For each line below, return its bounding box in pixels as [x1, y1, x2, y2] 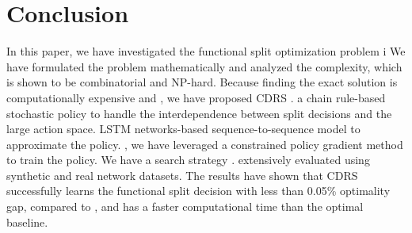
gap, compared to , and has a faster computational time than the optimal [6, 198, 364, 215]
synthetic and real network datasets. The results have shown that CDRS [6, 166, 358, 183]
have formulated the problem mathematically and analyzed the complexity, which [6, 58, 402, 74]
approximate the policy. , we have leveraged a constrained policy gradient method [6, 136, 403, 152]
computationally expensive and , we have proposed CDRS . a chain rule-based [6, 89, 386, 105]
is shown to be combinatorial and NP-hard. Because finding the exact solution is [6, 74, 398, 90]
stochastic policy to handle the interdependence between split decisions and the [6, 105, 392, 121]
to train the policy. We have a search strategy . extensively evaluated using [6, 151, 370, 168]
